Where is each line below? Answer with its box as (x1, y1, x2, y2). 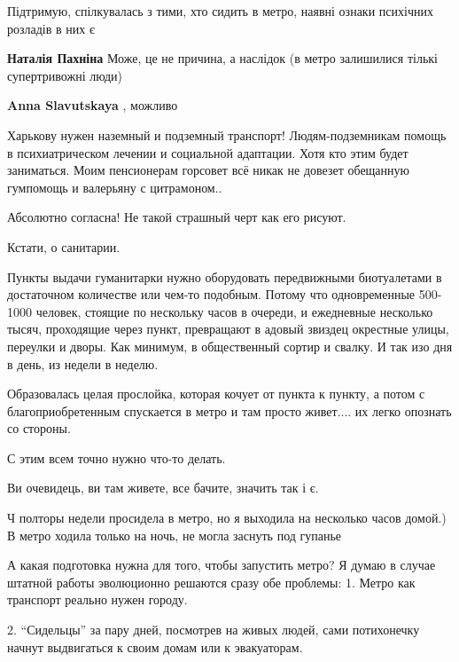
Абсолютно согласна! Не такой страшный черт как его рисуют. (7, 208, 346, 226)
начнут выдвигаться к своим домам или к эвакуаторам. (7, 637, 303, 656)
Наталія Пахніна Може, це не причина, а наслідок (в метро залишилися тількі (7, 49, 438, 67)
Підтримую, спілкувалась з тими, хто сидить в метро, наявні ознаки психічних (7, 2, 433, 20)
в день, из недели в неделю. (7, 354, 159, 373)
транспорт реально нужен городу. (7, 590, 188, 609)
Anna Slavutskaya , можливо (7, 96, 178, 114)
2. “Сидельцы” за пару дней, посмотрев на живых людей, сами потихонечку (7, 620, 420, 639)
